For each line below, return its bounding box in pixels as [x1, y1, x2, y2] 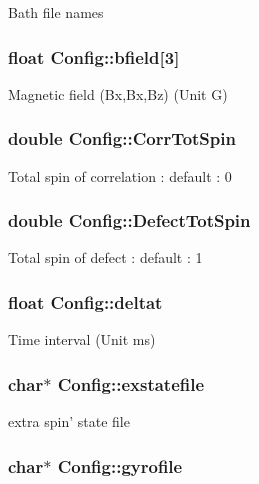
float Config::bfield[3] [8, 44, 180, 69]
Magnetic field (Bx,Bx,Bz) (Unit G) [8, 83, 228, 104]
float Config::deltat [8, 289, 163, 314]
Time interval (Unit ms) [8, 329, 156, 350]
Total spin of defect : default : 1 [8, 247, 203, 268]
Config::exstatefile [57, 371, 205, 396]
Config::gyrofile [57, 453, 183, 478]
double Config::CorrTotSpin [8, 126, 236, 151]
